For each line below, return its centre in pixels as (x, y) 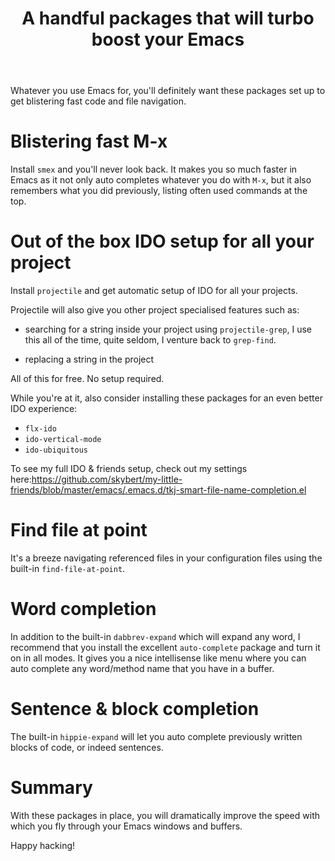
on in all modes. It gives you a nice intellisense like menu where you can (158, 658)
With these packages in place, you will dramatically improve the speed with (165, 815)
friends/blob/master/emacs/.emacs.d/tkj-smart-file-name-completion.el (158, 490)
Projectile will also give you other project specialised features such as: (155, 310)
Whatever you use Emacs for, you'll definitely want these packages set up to (168, 91)
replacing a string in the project (89, 359)
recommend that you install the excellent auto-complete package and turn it (165, 647)
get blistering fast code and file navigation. (98, 101)
